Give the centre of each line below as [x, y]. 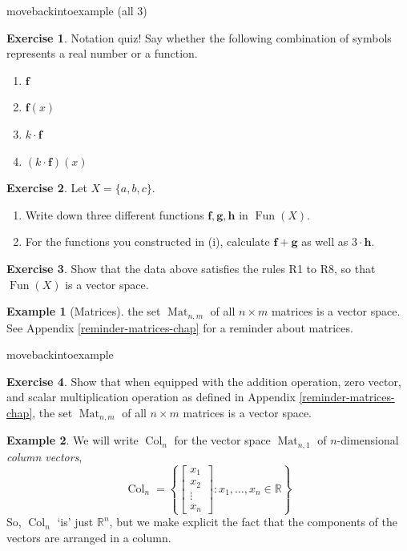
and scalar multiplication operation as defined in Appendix [151, 397]
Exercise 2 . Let [47, 188]
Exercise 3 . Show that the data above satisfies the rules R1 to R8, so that [191, 268]
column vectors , [44, 456]
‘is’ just [75, 522]
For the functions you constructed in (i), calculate [147, 241]
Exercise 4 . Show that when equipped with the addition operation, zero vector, [204, 381]
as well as [325, 241]
